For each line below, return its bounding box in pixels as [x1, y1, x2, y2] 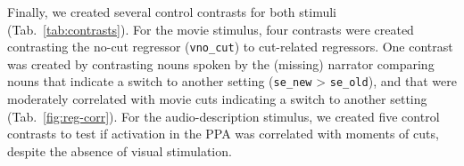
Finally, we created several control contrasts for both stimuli [7, 3, 336, 20]
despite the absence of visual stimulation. [7, 141, 232, 160]
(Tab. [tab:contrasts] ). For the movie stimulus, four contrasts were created [7, 20, 414, 38]
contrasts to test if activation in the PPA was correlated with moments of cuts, [7, 124, 439, 143]
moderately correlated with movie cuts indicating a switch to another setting [7, 90, 427, 108]
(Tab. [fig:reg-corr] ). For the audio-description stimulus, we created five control [7, 107, 440, 125]
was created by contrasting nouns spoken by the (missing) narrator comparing [7, 54, 435, 73]
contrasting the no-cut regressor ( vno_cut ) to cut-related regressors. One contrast [7, 37, 453, 56]
